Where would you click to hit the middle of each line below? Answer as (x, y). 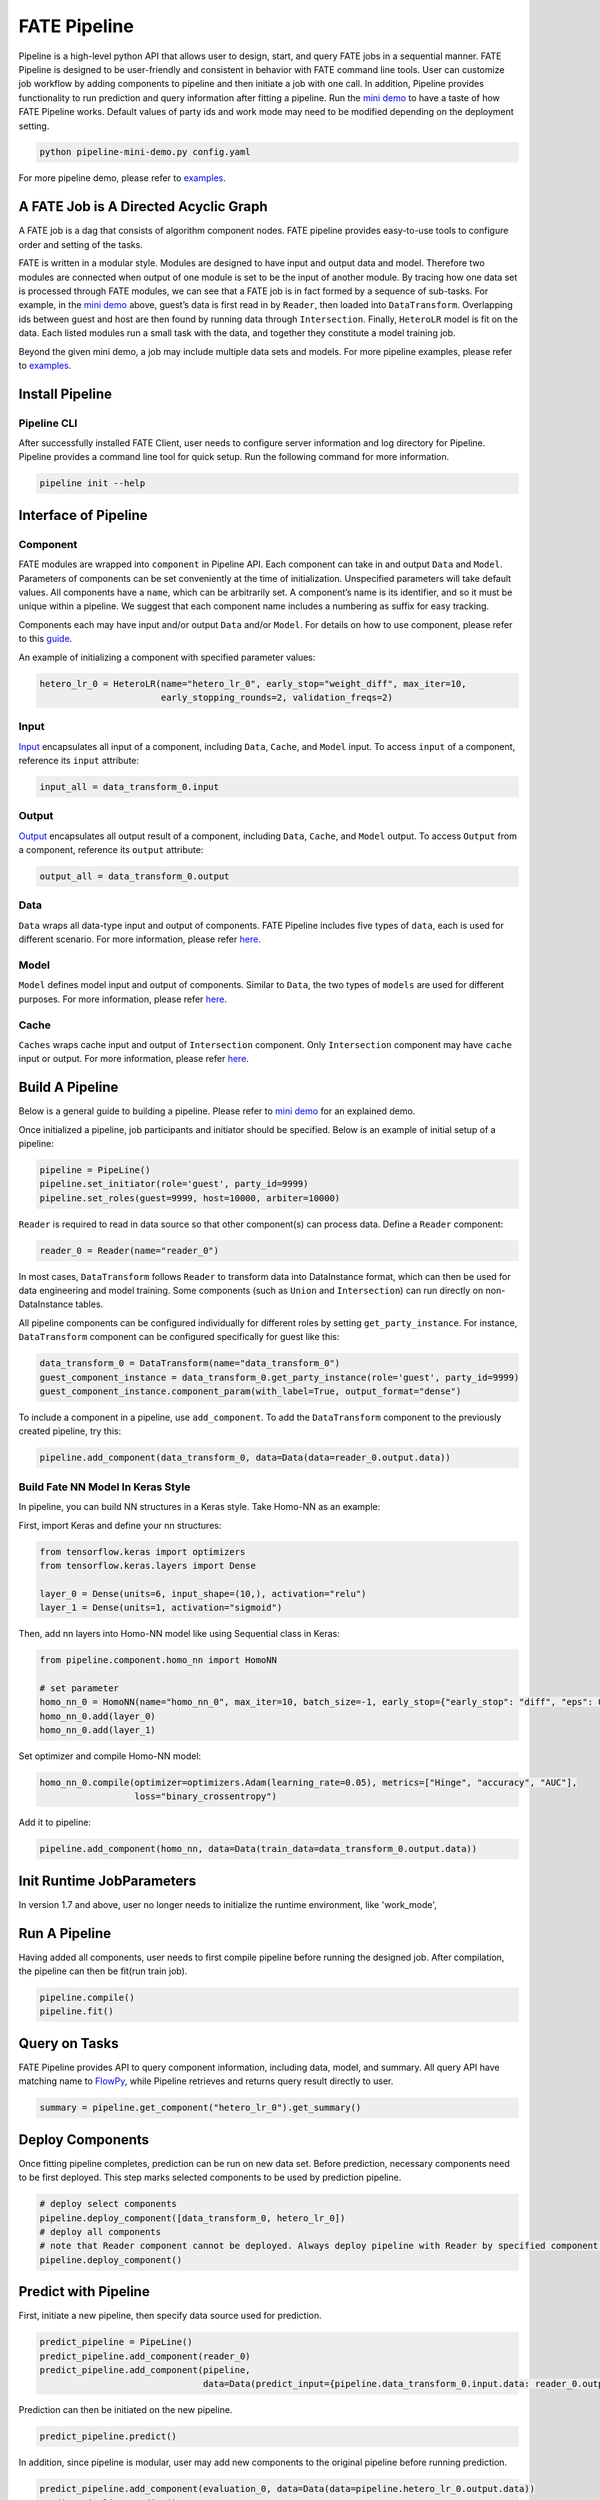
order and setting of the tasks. (81, 244)
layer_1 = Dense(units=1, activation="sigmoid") (161, 1608)
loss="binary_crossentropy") (205, 1796)
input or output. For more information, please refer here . (134, 1059)
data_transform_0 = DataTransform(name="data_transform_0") (190, 1363)
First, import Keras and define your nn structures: (120, 1525)
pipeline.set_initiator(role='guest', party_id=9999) (174, 1184)
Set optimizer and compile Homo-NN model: (110, 1756)
